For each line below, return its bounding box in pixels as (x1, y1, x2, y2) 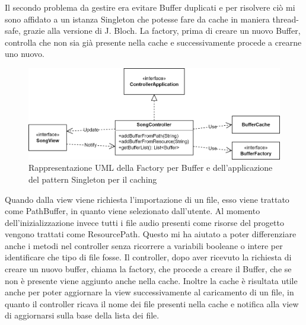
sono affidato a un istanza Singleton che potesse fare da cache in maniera (5, 12, 270, 25)
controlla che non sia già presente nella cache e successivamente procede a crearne (5, 36, 302, 48)
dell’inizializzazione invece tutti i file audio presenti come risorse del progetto (5, 216, 284, 228)
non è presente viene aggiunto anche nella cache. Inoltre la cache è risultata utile (5, 274, 298, 286)
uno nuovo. (5, 47, 44, 60)
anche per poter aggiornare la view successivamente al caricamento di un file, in (5, 286, 294, 298)
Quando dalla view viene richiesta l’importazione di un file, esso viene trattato (5, 193, 289, 205)
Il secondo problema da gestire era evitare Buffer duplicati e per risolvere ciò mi (5, 1, 295, 13)
